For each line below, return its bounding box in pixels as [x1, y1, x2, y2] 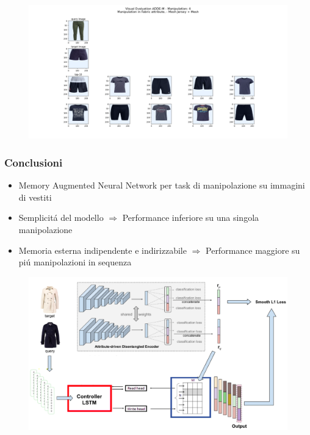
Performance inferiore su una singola [122, 211, 259, 224]
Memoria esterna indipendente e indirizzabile [18, 243, 187, 256]
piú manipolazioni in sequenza [18, 256, 132, 268]
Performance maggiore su [206, 243, 300, 256]
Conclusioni [4, 154, 63, 170]
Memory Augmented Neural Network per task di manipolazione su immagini [18, 179, 305, 192]
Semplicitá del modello [18, 211, 104, 224]
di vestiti [18, 190, 52, 203]
